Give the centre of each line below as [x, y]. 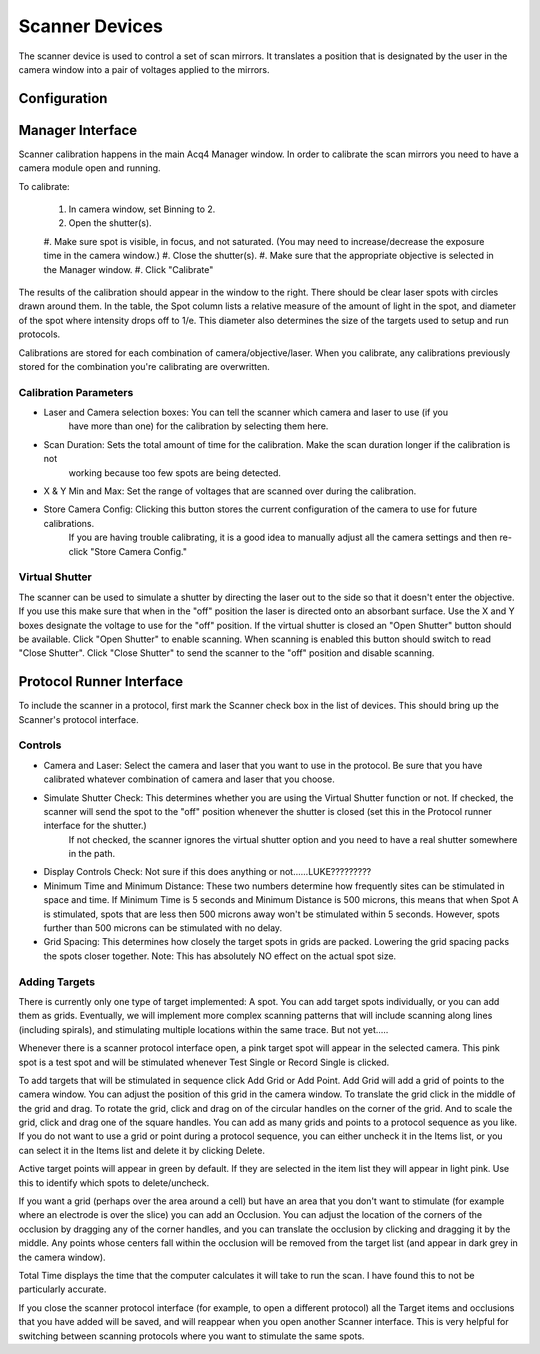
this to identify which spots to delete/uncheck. [114, 1182]
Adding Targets [56, 982]
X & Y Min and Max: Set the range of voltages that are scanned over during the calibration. [230, 491]
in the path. [92, 854]
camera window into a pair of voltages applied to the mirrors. [144, 69]
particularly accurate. [62, 1289]
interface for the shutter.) [95, 826]
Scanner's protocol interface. [78, 719]
